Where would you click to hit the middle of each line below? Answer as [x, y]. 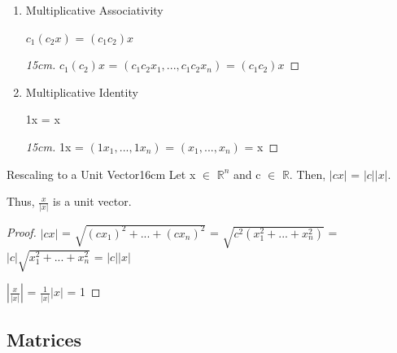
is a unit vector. [92, 201]
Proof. [22, 232]
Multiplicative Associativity [94, 10]
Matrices [44, 339]
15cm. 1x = [55, 146]
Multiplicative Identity [82, 92]
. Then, [308, 174]
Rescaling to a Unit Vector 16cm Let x [101, 174]
